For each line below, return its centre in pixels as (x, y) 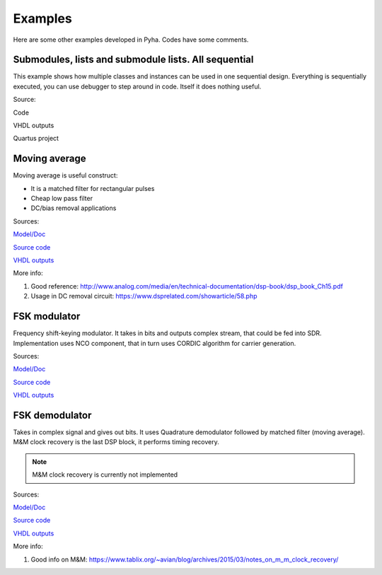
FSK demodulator (52, 415)
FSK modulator (47, 316)
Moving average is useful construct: (65, 175)
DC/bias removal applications (74, 208)
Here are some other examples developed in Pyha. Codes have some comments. (131, 40)
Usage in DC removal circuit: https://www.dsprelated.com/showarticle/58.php (144, 296)
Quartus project (36, 139)
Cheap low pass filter (62, 199)
